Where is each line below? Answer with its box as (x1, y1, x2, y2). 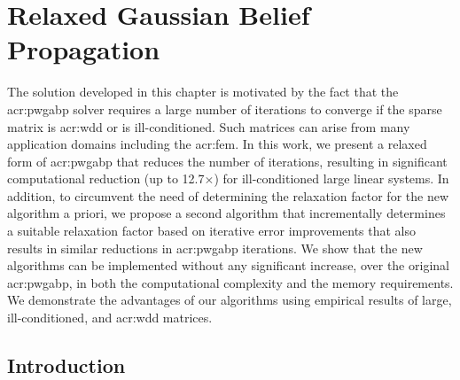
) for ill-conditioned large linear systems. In (214, 169, 449, 188)
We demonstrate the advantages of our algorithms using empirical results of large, (7, 291, 452, 309)
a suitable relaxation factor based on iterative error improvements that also (7, 221, 417, 240)
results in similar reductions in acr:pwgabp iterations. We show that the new (7, 238, 423, 257)
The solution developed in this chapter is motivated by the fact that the (7, 82, 399, 101)
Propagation (7, 31, 160, 67)
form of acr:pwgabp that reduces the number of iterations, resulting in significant (7, 151, 448, 170)
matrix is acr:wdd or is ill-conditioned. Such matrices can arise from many (7, 117, 410, 136)
